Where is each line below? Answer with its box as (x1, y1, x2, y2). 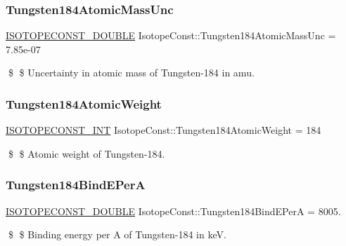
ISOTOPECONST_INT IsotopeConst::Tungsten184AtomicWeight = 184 (6, 123, 321, 137)
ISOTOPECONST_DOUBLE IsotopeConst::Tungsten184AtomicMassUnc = (6, 28, 336, 43)
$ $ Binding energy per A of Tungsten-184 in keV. (8, 227, 226, 242)
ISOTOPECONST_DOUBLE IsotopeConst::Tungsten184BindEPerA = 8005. (6, 203, 341, 218)
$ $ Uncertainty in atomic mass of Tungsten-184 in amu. (8, 65, 255, 80)
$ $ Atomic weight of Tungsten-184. (8, 146, 165, 160)
